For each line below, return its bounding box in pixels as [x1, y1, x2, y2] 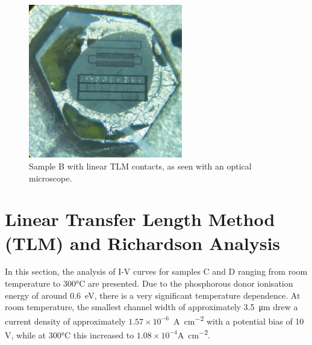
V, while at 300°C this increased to [5, 328, 134, 341]
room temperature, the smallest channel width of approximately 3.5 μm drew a [5, 301, 298, 313]
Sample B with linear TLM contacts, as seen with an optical [29, 159, 252, 172]
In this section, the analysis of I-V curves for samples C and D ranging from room [5, 265, 308, 278]
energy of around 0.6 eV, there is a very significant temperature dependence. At [5, 289, 301, 301]
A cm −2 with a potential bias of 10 [173, 313, 304, 327]
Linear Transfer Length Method [5, 207, 275, 231]
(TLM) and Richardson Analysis [5, 230, 281, 255]
